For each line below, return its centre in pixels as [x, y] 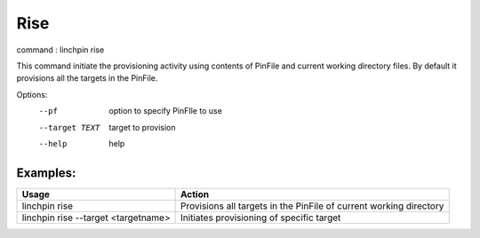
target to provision [143, 127]
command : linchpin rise [60, 50]
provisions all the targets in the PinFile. [87, 78]
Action [195, 194]
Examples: [46, 173]
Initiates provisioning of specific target [261, 218]
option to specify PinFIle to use [165, 111]
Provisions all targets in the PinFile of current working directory [312, 206]
